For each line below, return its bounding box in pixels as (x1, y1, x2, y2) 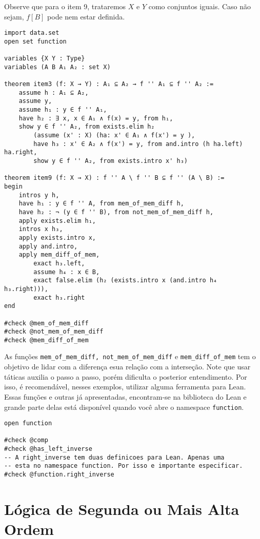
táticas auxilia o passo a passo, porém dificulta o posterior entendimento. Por (4, 371, 247, 382)
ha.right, (4, 149, 37, 156)
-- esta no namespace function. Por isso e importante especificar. (4, 462, 243, 470)
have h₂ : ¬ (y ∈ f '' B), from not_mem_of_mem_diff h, (18, 208, 214, 216)
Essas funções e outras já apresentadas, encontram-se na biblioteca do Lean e (4, 391, 247, 402)
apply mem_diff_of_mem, (18, 251, 100, 259)
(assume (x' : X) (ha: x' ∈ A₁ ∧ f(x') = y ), (33, 132, 195, 139)
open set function (4, 37, 67, 45)
